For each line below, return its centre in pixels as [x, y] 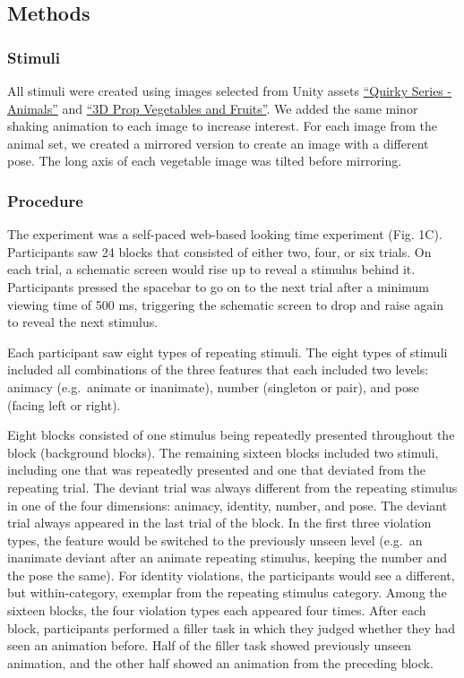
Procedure [45, 200]
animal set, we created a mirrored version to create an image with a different [218, 143]
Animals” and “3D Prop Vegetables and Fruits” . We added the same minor [213, 108]
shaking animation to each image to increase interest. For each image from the [223, 126]
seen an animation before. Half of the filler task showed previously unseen [209, 645]
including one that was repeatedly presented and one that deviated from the [216, 470]
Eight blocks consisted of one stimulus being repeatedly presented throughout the [231, 435]
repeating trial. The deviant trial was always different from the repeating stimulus [232, 487]
